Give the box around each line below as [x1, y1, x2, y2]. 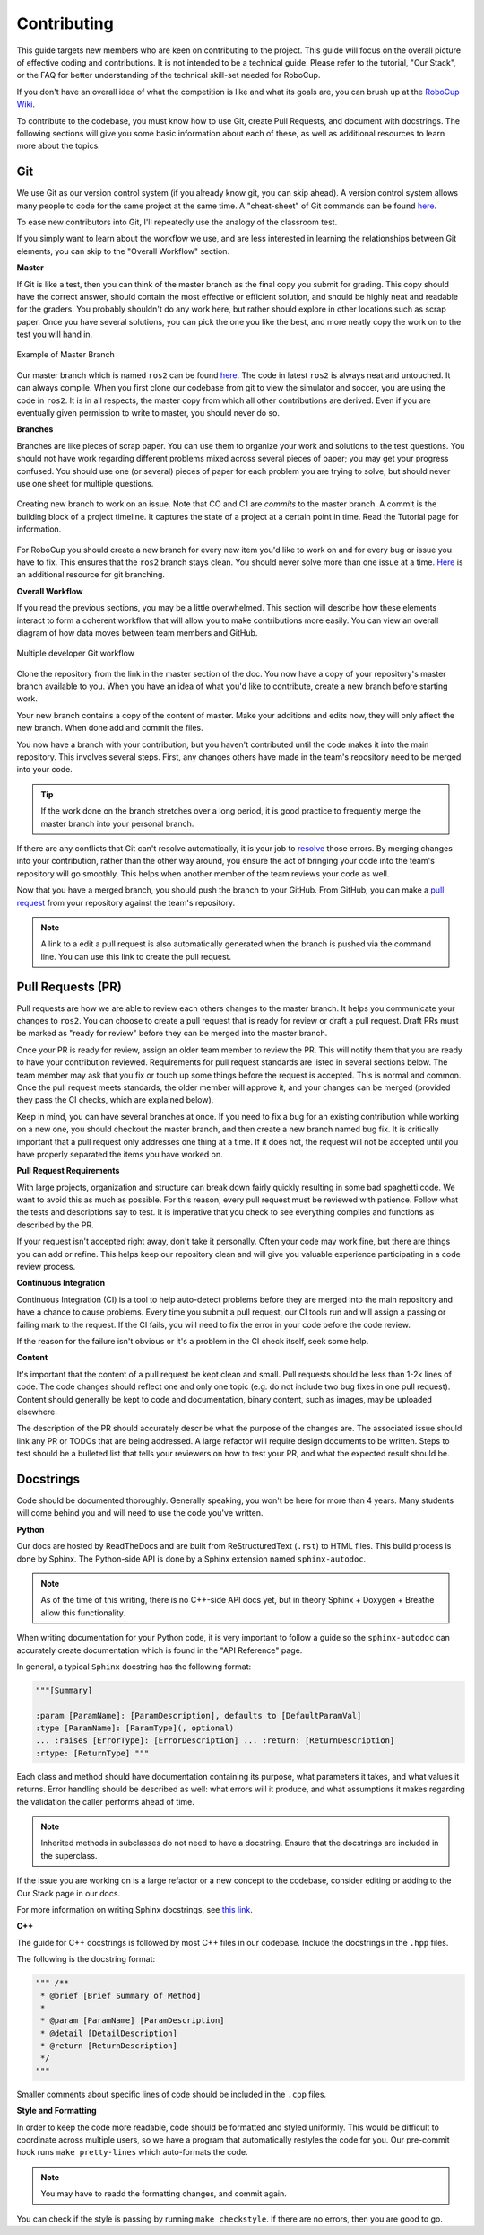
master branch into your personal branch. [40, 818, 194, 829]
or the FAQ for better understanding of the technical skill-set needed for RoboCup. [16, 70, 321, 81]
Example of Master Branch [16, 349, 116, 360]
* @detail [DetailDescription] [40, 2028, 178, 2038]
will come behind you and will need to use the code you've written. [16, 1508, 264, 1518]
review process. [16, 1262, 76, 1272]
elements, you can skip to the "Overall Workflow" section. [16, 245, 230, 256]
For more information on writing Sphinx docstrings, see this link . [16, 1904, 253, 1914]
